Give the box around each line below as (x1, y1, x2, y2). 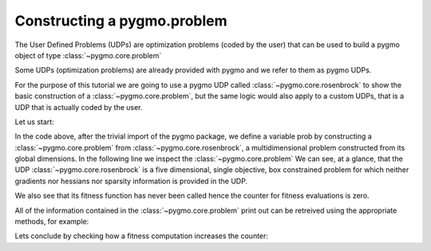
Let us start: (14, 116, 55, 127)
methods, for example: (14, 217, 89, 226)
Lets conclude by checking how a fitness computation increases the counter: (14, 231, 269, 241)
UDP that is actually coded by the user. (14, 102, 143, 112)
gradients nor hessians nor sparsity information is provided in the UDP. (14, 176, 247, 186)
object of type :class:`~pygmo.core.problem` (14, 50, 162, 60)
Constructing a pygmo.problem (14, 12, 227, 29)
